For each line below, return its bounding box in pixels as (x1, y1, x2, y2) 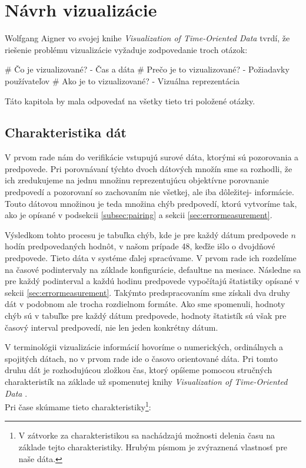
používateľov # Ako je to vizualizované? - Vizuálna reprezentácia (5, 74, 240, 87)
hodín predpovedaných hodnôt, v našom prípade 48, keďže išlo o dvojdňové (5, 240, 275, 252)
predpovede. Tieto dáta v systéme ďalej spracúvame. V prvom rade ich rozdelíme (5, 252, 297, 264)
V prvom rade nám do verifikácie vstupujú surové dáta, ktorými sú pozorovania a (5, 151, 299, 163)
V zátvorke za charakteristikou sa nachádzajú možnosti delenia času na (18, 429, 275, 441)
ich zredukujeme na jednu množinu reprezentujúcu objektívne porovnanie (5, 174, 269, 186)
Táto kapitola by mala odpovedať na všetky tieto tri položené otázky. (5, 94, 255, 107)
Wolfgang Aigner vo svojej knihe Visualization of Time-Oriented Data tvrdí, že (5, 32, 290, 44)
